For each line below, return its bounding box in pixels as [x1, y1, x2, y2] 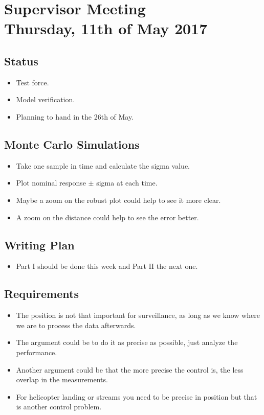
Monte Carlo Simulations [4, 136, 140, 152]
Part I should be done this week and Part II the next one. [16, 261, 198, 271]
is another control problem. [16, 401, 102, 412]
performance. [16, 347, 57, 357]
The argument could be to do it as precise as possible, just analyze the [16, 337, 238, 348]
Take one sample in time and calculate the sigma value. [16, 160, 190, 171]
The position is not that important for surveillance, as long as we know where [16, 310, 260, 320]
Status [4, 53, 38, 68]
